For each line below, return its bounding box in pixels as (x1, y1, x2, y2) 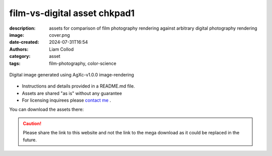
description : (9, 25, 36, 31)
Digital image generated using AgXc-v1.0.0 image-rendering (9, 71, 134, 77)
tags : (9, 60, 21, 66)
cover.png (49, 32, 70, 38)
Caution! (23, 120, 42, 126)
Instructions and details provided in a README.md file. (22, 83, 135, 89)
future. (23, 136, 37, 143)
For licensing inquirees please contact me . (22, 97, 111, 103)
